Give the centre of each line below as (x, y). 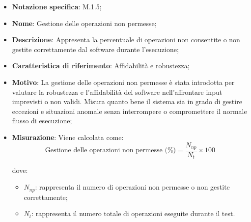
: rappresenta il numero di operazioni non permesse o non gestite (132, 187)
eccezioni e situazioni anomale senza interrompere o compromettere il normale (129, 111)
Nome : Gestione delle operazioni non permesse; (84, 23)
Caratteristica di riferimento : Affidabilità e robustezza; (101, 66)
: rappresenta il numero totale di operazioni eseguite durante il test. (133, 213)
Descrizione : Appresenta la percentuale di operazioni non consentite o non (126, 40)
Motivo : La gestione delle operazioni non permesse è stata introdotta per (123, 82)
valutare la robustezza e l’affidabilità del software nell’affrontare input (117, 92)
